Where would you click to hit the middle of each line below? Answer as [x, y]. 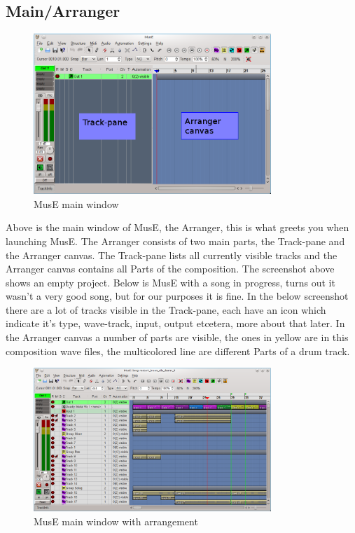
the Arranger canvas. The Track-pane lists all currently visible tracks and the [172, 255]
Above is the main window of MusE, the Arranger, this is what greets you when [177, 227]
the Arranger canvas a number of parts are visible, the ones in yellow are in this [177, 337]
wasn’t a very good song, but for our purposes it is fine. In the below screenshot [177, 296]
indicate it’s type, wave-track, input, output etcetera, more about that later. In [175, 323]
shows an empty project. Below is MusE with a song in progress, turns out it [170, 282]
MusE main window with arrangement [116, 521]
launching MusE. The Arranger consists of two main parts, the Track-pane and [175, 241]
